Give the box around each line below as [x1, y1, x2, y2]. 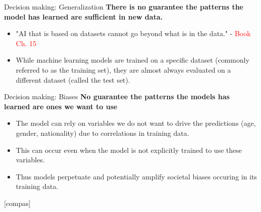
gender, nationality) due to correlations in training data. [16, 127, 189, 138]
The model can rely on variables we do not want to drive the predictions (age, [16, 118, 256, 128]
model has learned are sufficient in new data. [4, 11, 163, 22]
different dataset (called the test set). [16, 74, 130, 85]
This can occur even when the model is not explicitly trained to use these [16, 144, 242, 155]
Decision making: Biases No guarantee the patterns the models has [4, 91, 230, 102]
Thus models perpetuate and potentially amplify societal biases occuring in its [16, 171, 257, 181]
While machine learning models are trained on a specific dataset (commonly [16, 55, 249, 65]
